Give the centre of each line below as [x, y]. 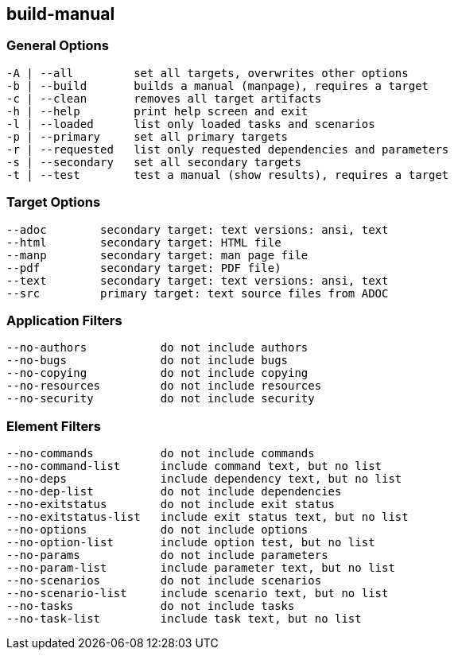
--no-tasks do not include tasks [151, 606]
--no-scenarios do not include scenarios [164, 581]
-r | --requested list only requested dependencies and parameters [228, 149]
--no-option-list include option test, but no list [191, 543]
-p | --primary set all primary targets [147, 136]
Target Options [54, 202]
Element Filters [54, 426]
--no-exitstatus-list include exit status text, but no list [208, 517]
